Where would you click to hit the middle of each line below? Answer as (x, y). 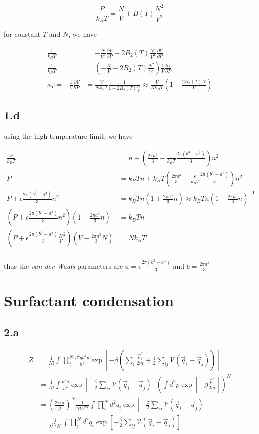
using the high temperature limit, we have (68, 136)
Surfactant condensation (89, 300)
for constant (22, 34)
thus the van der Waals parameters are (64, 265)
